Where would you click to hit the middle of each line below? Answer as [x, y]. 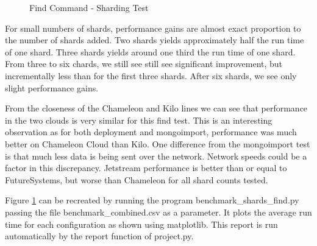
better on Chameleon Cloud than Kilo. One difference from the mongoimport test [158, 143]
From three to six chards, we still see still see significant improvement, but [144, 64]
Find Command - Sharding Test [89, 7]
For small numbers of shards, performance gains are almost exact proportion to [153, 28]
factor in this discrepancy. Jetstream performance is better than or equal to [146, 168]
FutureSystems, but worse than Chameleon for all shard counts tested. [137, 179]
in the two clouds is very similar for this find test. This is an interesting [139, 120]
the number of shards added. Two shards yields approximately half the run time [155, 40]
